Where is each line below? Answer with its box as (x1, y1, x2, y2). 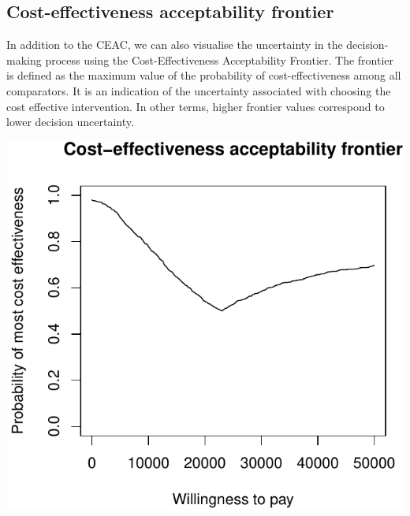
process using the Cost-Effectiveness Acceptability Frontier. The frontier (45, 51, 394, 68)
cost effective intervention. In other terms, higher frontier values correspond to (6, 98, 385, 114)
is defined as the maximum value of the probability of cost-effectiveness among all (6, 67, 401, 84)
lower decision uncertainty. (6, 113, 134, 130)
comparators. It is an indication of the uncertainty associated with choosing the (6, 82, 391, 98)
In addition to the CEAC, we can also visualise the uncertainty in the (6, 36, 343, 53)
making (6, 51, 42, 68)
